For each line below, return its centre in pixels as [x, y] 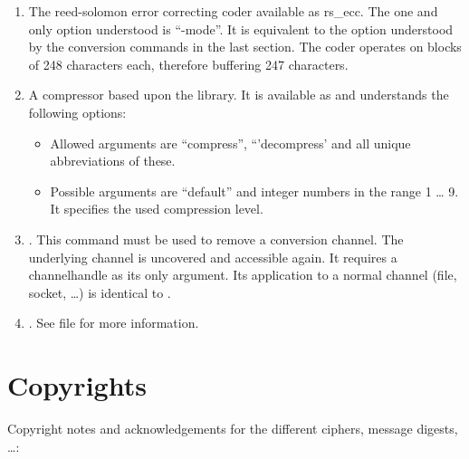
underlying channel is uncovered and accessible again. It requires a [213, 257]
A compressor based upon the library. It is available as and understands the [239, 95]
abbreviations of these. [113, 161]
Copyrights [77, 385]
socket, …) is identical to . [100, 292]
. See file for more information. [114, 323]
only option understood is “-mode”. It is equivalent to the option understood [241, 29]
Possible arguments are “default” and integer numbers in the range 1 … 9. [254, 191]
